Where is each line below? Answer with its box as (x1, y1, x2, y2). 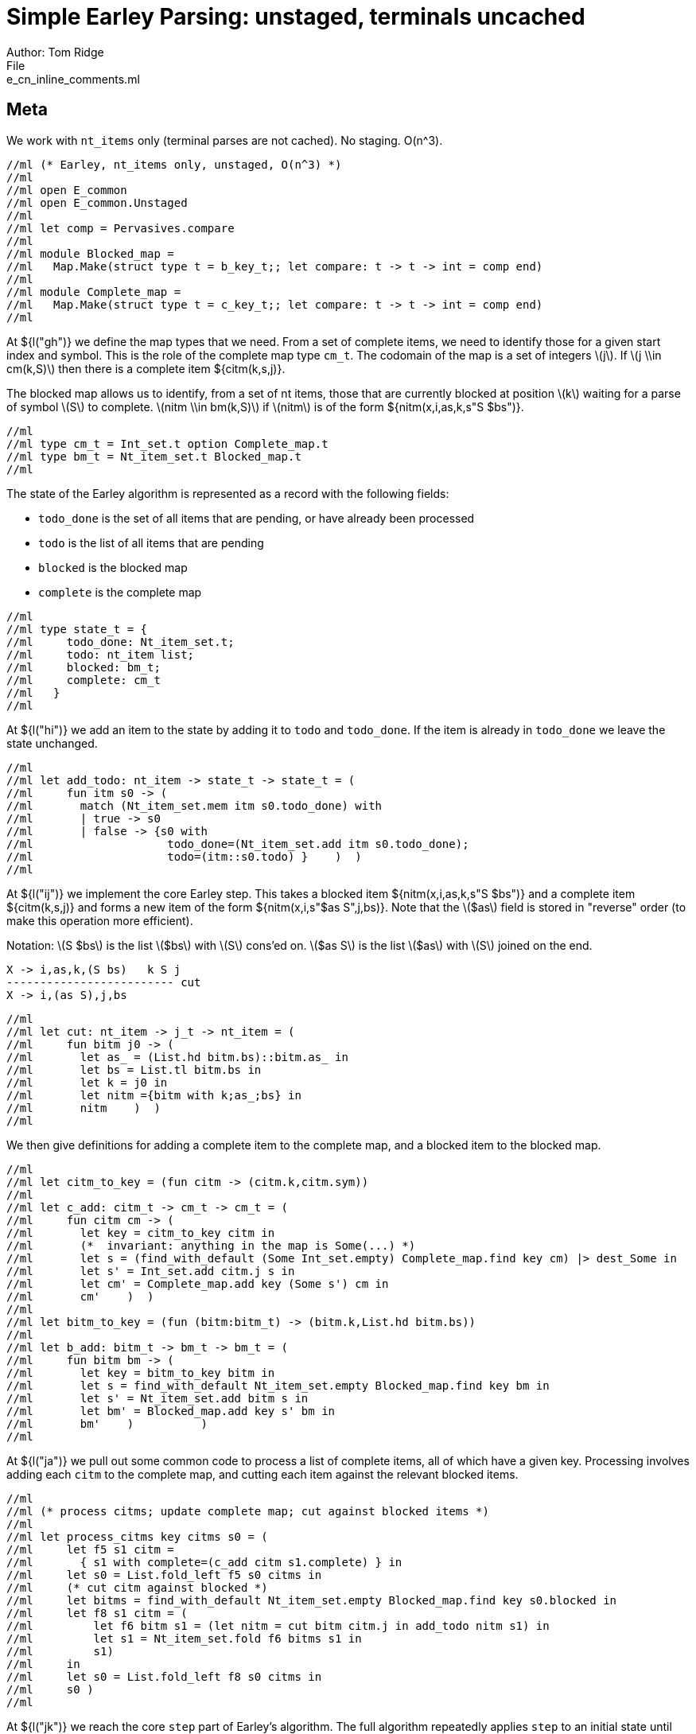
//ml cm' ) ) (6, 1289, 154, 1303)
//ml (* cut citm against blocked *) (6, 1580, 268, 1594)
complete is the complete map (38, 585, 202, 599)
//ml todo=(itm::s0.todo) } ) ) (6, 850, 362, 863)
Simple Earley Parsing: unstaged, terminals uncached (6, 3, 585, 30)
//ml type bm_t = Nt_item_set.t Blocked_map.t (6, 449, 301, 463)
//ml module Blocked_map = (6, 247, 174, 260)
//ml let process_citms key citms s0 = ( (6, 1530, 268, 1543)
